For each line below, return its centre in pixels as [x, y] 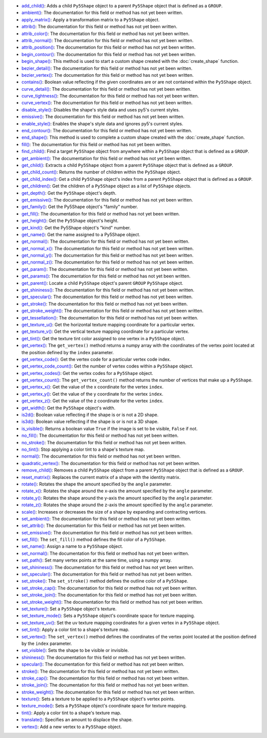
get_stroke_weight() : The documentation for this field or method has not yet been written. [112, 311]
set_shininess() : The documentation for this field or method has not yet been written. [108, 567]
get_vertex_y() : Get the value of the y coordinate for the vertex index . [92, 394]
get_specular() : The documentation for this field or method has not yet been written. [107, 297]
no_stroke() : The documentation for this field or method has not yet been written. [104, 442]
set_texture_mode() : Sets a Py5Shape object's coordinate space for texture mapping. [108, 616]
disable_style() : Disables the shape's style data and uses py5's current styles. [101, 109]
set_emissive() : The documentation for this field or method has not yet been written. [107, 532]
